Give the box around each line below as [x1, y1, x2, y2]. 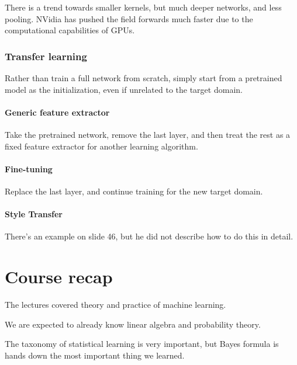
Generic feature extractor [5, 106, 110, 118]
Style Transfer [5, 208, 63, 220]
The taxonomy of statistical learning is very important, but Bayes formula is [5, 338, 279, 350]
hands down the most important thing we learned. [5, 349, 185, 361]
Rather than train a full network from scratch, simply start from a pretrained [5, 72, 282, 84]
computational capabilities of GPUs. [5, 24, 135, 36]
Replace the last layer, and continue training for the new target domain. [5, 185, 263, 197]
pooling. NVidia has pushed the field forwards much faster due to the [5, 12, 253, 25]
